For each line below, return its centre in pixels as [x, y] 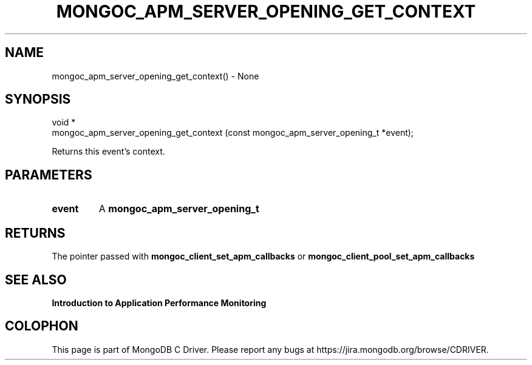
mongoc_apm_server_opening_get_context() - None [155, 76]
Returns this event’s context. [108, 152]
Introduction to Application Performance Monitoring [159, 303]
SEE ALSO [36, 280]
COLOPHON [42, 326]
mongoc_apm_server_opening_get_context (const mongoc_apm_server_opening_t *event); [233, 133]
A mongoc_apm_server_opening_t [179, 209]
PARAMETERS [49, 175]
